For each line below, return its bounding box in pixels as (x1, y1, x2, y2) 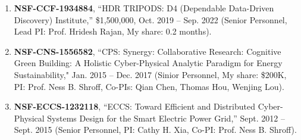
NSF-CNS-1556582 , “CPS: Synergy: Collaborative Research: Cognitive (14, 45, 281, 57)
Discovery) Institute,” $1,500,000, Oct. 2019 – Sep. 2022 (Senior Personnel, (14, 13, 287, 26)
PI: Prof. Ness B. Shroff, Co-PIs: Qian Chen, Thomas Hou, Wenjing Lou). (14, 80, 284, 92)
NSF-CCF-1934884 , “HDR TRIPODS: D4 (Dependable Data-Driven (14, 2, 274, 14)
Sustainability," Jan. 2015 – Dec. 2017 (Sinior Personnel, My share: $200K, (14, 68, 287, 80)
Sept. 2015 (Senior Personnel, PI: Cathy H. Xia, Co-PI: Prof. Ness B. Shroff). (14, 123, 297, 136)
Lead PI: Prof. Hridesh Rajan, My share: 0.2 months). (14, 25, 212, 38)
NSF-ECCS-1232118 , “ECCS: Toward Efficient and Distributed (14, 100, 256, 113)
